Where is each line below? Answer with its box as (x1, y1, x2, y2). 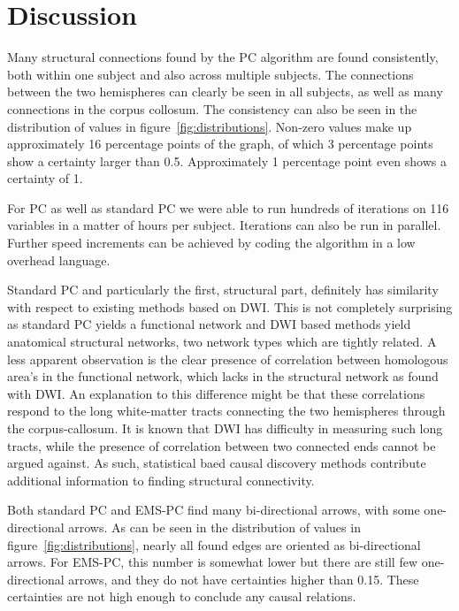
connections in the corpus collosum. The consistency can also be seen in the (7, 99, 417, 118)
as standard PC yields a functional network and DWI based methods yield (7, 315, 411, 333)
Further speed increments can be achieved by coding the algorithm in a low (7, 233, 416, 252)
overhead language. (7, 250, 111, 269)
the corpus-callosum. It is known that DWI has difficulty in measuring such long (7, 419, 443, 437)
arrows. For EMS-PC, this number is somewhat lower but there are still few (7, 553, 418, 571)
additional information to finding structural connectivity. (7, 470, 315, 489)
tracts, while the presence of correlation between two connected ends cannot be (7, 436, 436, 454)
